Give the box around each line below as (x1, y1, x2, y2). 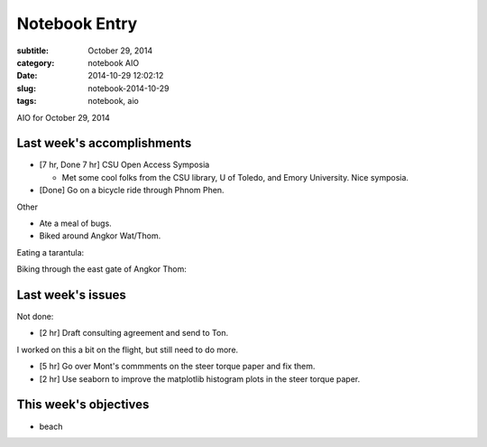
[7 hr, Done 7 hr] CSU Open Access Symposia (39, 159, 210, 171)
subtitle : (16, 45, 50, 56)
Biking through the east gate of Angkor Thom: (16, 264, 187, 275)
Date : (16, 70, 38, 81)
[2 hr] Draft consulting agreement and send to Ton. (39, 328, 229, 339)
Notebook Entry (16, 14, 138, 33)
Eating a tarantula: (16, 247, 85, 257)
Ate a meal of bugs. (39, 218, 112, 228)
